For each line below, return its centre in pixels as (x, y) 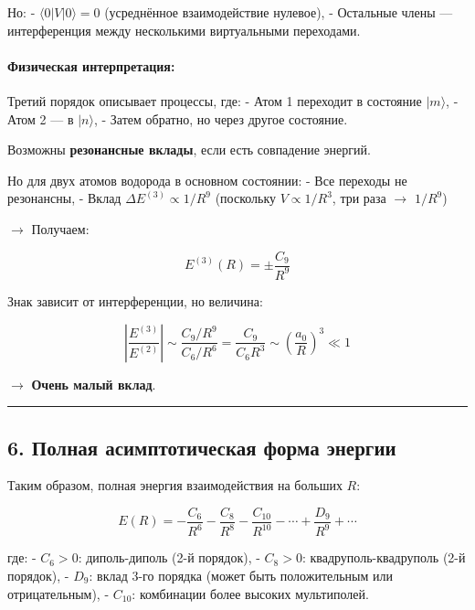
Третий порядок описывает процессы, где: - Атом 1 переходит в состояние (215, 100)
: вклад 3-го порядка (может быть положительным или (241, 575)
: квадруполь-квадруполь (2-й (384, 557)
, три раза (359, 198)
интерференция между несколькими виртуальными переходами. (184, 30)
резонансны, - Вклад (64, 198)
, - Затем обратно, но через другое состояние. (221, 118)
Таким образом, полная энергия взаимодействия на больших (175, 485)
